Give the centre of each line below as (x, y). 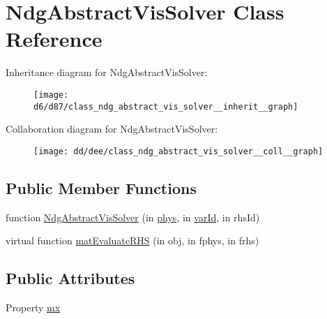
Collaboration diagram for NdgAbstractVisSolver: (112, 129)
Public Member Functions (101, 187)
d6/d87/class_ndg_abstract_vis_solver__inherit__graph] (166, 106)
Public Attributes (70, 278)
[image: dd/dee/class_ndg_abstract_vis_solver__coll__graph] (178, 151)
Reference (54, 39)
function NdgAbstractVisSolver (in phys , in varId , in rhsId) (133, 217)
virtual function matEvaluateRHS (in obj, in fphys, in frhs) (132, 240)
